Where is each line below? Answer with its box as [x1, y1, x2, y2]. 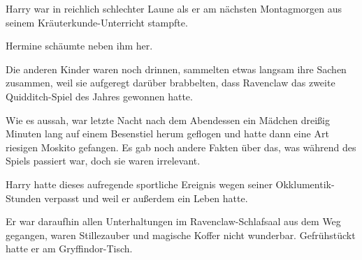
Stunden [6, 190, 41, 205]
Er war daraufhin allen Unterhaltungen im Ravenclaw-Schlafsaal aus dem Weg [6, 214, 341, 229]
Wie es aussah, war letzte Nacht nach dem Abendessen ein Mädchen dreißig [6, 112, 330, 127]
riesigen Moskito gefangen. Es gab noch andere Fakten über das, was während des [6, 139, 356, 154]
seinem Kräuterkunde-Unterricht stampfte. [6, 15, 188, 29]
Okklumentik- [275, 176, 335, 191]
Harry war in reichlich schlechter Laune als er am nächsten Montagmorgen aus [6, 1, 342, 15]
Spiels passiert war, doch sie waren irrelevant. [6, 153, 201, 168]
